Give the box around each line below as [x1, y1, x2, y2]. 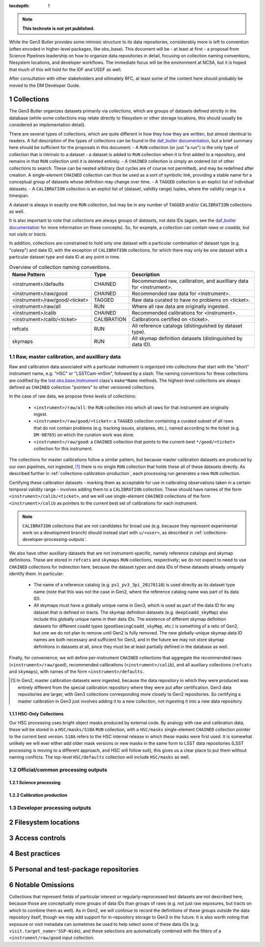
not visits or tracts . [9, 231, 47, 237]
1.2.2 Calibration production [9, 792, 68, 798]
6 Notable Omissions [9, 881, 75, 889]
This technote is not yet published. [22, 25, 95, 31]
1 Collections [9, 95, 49, 104]
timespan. [9, 193, 29, 199]
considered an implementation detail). [9, 122, 86, 128]
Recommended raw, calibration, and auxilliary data [132, 278, 249, 284]
